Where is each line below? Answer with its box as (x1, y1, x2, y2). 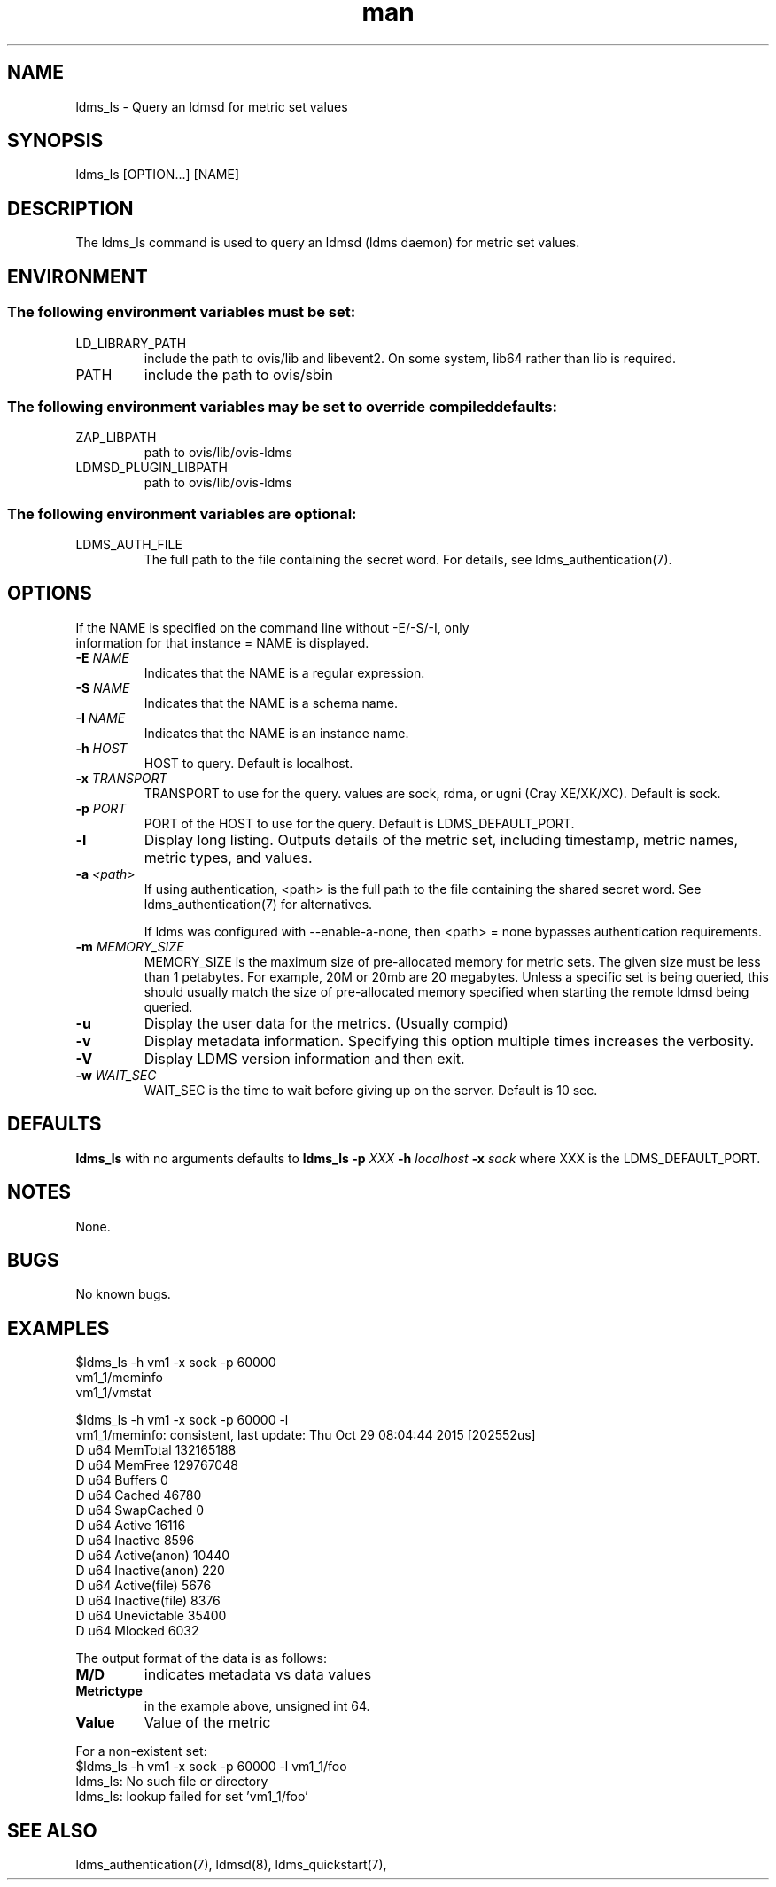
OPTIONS (7, 582, 92, 605)
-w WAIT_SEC (75, 1067, 157, 1083)
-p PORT (75, 800, 127, 816)
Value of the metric (144, 1713, 271, 1732)
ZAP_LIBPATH (75, 430, 157, 446)
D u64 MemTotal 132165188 (75, 1442, 237, 1458)
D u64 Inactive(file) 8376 (75, 1593, 221, 1609)
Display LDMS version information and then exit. (144, 1049, 465, 1068)
